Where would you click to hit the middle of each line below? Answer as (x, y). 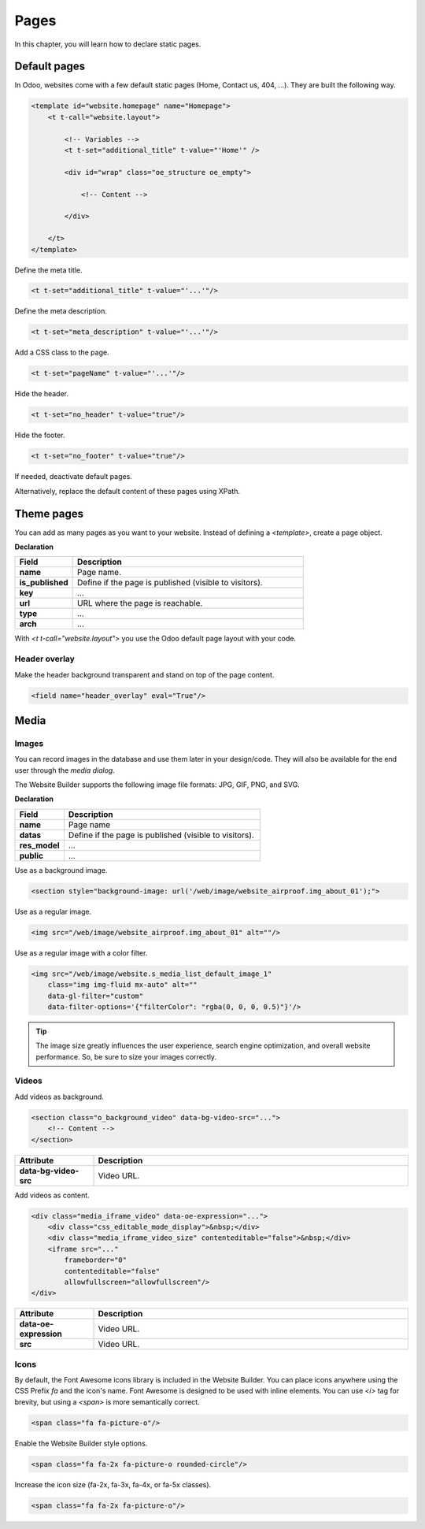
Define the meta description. (61, 311)
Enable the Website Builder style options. (81, 1443)
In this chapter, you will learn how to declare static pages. (108, 44)
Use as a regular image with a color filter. (81, 952)
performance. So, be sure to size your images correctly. (126, 1056)
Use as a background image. (61, 870)
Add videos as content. (52, 1195)
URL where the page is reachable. (140, 603)
